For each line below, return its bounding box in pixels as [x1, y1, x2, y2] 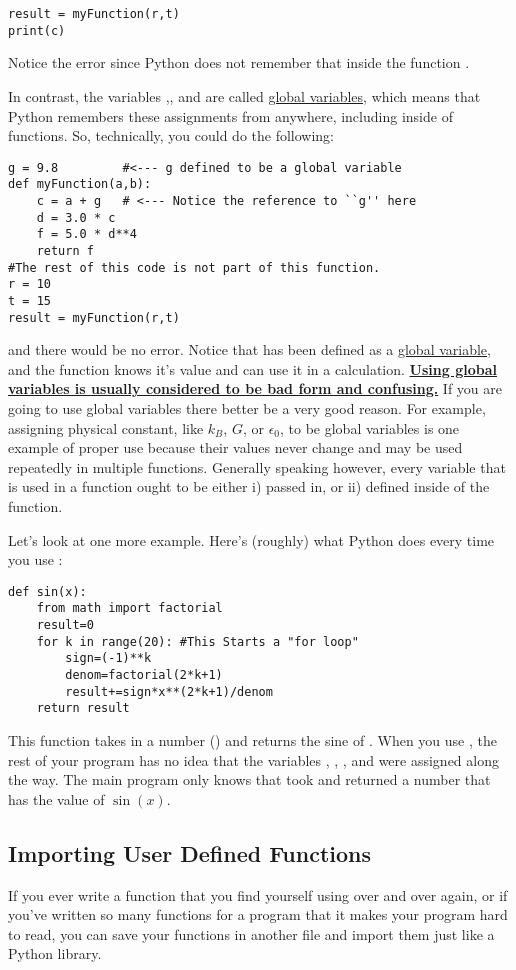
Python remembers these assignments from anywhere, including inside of [8, 105, 453, 126]
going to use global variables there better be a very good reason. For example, [8, 398, 486, 419]
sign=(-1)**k [65, 651, 152, 666]
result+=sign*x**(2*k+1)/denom [65, 684, 273, 699]
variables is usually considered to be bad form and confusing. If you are [8, 378, 502, 399]
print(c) [8, 23, 66, 38]
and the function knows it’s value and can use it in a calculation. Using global [8, 358, 497, 379]
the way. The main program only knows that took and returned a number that [8, 769, 491, 790]
